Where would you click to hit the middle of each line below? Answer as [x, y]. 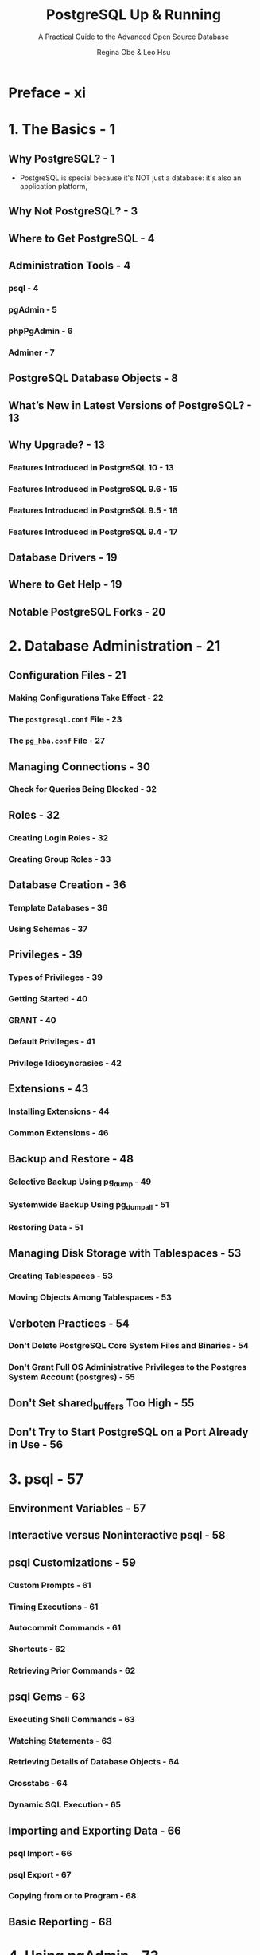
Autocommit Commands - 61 [65, 1628]
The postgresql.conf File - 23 [65, 719]
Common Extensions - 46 [58, 1133]
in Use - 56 [36, 1445]
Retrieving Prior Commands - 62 [72, 1670]
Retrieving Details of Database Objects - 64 [94, 1762]
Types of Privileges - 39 [56, 978]
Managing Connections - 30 [80, 767]
